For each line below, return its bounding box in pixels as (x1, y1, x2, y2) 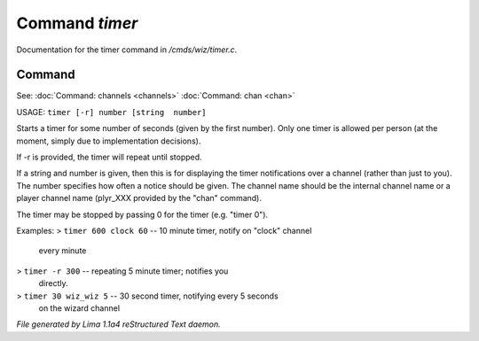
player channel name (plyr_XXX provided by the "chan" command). (16, 193, 262, 204)
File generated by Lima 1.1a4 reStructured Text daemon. (16, 319, 221, 329)
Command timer (16, 13, 138, 33)
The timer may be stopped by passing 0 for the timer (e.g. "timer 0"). (16, 209, 269, 220)
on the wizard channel (38, 302, 120, 314)
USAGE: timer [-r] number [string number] (16, 106, 208, 117)
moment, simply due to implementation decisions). (16, 136, 201, 146)
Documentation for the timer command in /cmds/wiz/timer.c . (16, 44, 238, 55)
